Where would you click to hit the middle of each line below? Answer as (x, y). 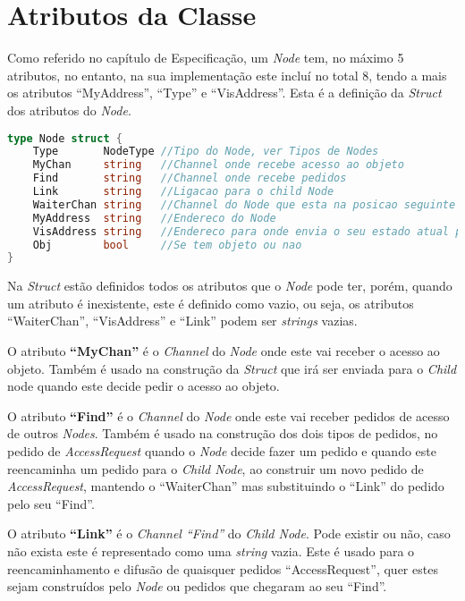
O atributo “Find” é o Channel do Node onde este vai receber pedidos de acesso (228, 415)
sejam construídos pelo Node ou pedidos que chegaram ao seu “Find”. (197, 586)
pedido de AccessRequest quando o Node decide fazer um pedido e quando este (222, 451)
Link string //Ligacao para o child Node (183, 191)
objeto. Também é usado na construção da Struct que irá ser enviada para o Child (232, 368)
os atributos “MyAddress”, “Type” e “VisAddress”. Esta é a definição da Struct (224, 93)
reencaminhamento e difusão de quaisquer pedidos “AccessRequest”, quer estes (223, 568)
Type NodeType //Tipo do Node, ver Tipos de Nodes (206, 152)
